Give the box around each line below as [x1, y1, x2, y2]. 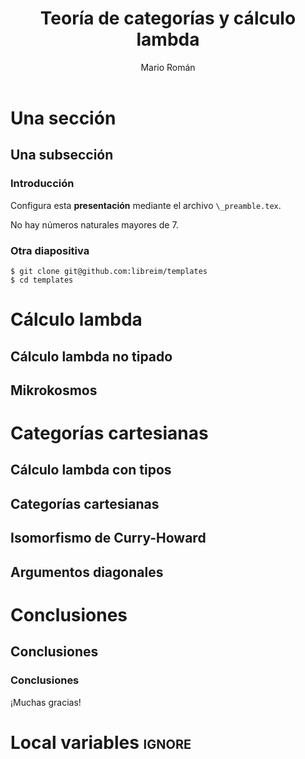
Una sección [10, 107, 117, 129]
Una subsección [10, 147, 114, 164]
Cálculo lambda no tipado [10, 348, 173, 365]
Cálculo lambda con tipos [10, 462, 172, 479]
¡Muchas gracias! [10, 696, 82, 708]
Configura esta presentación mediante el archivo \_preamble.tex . [10, 199, 282, 211]
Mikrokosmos [10, 382, 98, 399]
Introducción [10, 177, 75, 191]
